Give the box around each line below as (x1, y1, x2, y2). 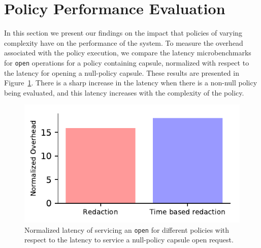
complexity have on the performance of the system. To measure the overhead (4, 37, 243, 48)
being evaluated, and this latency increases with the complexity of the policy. (4, 87, 244, 98)
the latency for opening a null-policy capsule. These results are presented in (4, 67, 239, 78)
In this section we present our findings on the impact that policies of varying (4, 27, 243, 38)
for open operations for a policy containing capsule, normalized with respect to (4, 57, 249, 68)
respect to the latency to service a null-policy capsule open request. (24, 234, 234, 245)
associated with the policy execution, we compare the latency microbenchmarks (4, 47, 251, 58)
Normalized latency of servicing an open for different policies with (24, 224, 230, 235)
